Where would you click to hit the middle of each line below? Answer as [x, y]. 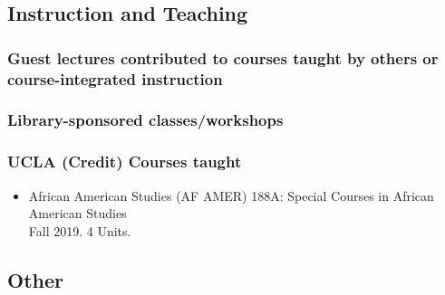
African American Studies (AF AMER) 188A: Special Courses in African [231, 195]
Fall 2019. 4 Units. [80, 230]
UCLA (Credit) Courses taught [125, 162]
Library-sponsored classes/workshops [145, 120]
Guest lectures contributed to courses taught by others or [223, 57]
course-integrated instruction [115, 78]
